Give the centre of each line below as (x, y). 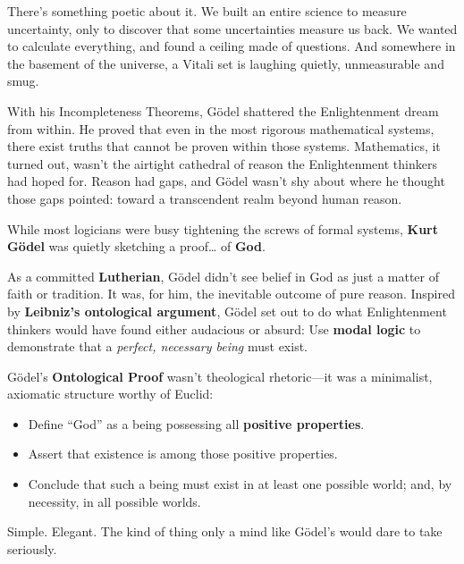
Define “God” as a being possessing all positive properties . (196, 423)
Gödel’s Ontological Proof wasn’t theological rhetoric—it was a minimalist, (220, 376)
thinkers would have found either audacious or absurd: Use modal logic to (214, 328)
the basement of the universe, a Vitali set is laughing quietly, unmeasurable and (226, 63)
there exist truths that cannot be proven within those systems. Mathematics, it (224, 146)
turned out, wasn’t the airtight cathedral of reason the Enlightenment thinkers (222, 163)
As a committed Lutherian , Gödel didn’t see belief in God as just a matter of (224, 276)
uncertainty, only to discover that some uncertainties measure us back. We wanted (232, 28)
